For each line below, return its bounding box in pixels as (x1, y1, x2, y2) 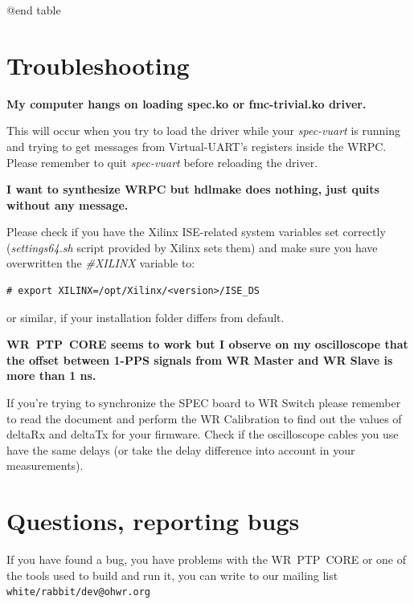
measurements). (6, 457, 84, 474)
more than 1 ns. (6, 367, 96, 384)
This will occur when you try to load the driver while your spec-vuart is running (6, 122, 400, 139)
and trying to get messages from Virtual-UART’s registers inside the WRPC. (6, 137, 387, 154)
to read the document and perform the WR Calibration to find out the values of (6, 410, 402, 426)
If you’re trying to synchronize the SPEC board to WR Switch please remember (6, 394, 401, 411)
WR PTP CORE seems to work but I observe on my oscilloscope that (6, 336, 408, 353)
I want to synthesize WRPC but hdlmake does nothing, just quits (6, 181, 379, 198)
